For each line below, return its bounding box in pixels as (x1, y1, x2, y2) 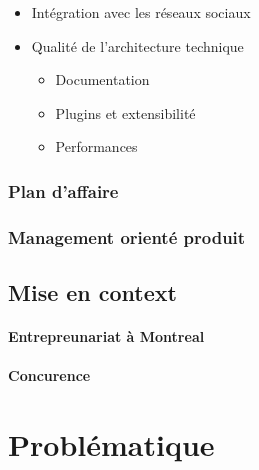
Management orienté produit (8, 224, 246, 249)
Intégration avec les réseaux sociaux (31, 2, 251, 22)
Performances (55, 136, 138, 157)
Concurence (8, 365, 91, 386)
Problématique (8, 424, 215, 464)
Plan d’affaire (8, 178, 119, 203)
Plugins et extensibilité (55, 102, 196, 123)
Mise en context (8, 277, 177, 308)
